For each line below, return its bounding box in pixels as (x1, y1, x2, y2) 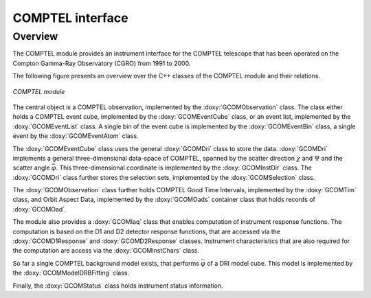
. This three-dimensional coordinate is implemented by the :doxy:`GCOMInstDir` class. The (56, 163, 312, 172)
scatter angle (12, 163, 51, 172)
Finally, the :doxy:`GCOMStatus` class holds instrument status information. (12, 282, 223, 290)
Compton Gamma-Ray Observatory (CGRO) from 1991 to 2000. (12, 59, 191, 67)
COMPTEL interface (12, 10, 128, 25)
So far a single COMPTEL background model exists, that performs (12, 259, 199, 267)
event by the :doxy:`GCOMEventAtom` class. (12, 132, 139, 140)
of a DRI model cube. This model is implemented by (207, 259, 353, 267)
